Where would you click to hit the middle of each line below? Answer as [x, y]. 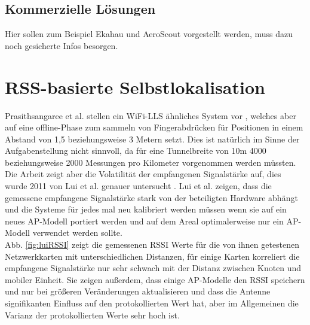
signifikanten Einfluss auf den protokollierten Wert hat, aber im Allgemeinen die [152, 303]
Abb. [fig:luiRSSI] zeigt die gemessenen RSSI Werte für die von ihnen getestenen [152, 244]
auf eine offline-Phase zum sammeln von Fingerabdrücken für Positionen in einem [154, 127]
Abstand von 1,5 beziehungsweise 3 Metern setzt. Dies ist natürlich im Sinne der [152, 139]
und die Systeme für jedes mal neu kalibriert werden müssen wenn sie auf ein [146, 209]
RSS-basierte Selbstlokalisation [135, 86]
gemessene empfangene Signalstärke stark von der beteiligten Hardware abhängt [151, 197]
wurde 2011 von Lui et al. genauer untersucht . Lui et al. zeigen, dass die [138, 186]
